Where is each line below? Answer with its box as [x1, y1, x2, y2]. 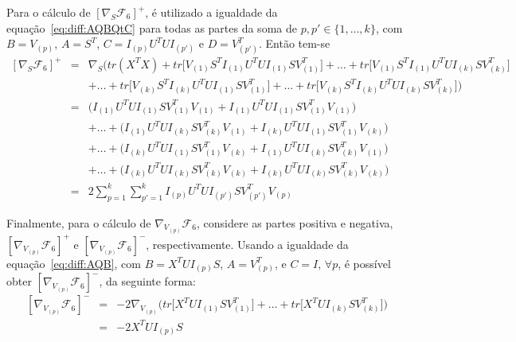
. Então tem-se [258, 35, 330, 52]
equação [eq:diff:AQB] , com [6, 255, 141, 271]
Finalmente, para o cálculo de [6, 214, 151, 231]
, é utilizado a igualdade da [145, 4, 278, 20]
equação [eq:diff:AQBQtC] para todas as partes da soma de [6, 19, 297, 36]
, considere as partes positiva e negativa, [196, 214, 393, 231]
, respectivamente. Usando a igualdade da [146, 235, 349, 252]
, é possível [338, 255, 391, 271]
